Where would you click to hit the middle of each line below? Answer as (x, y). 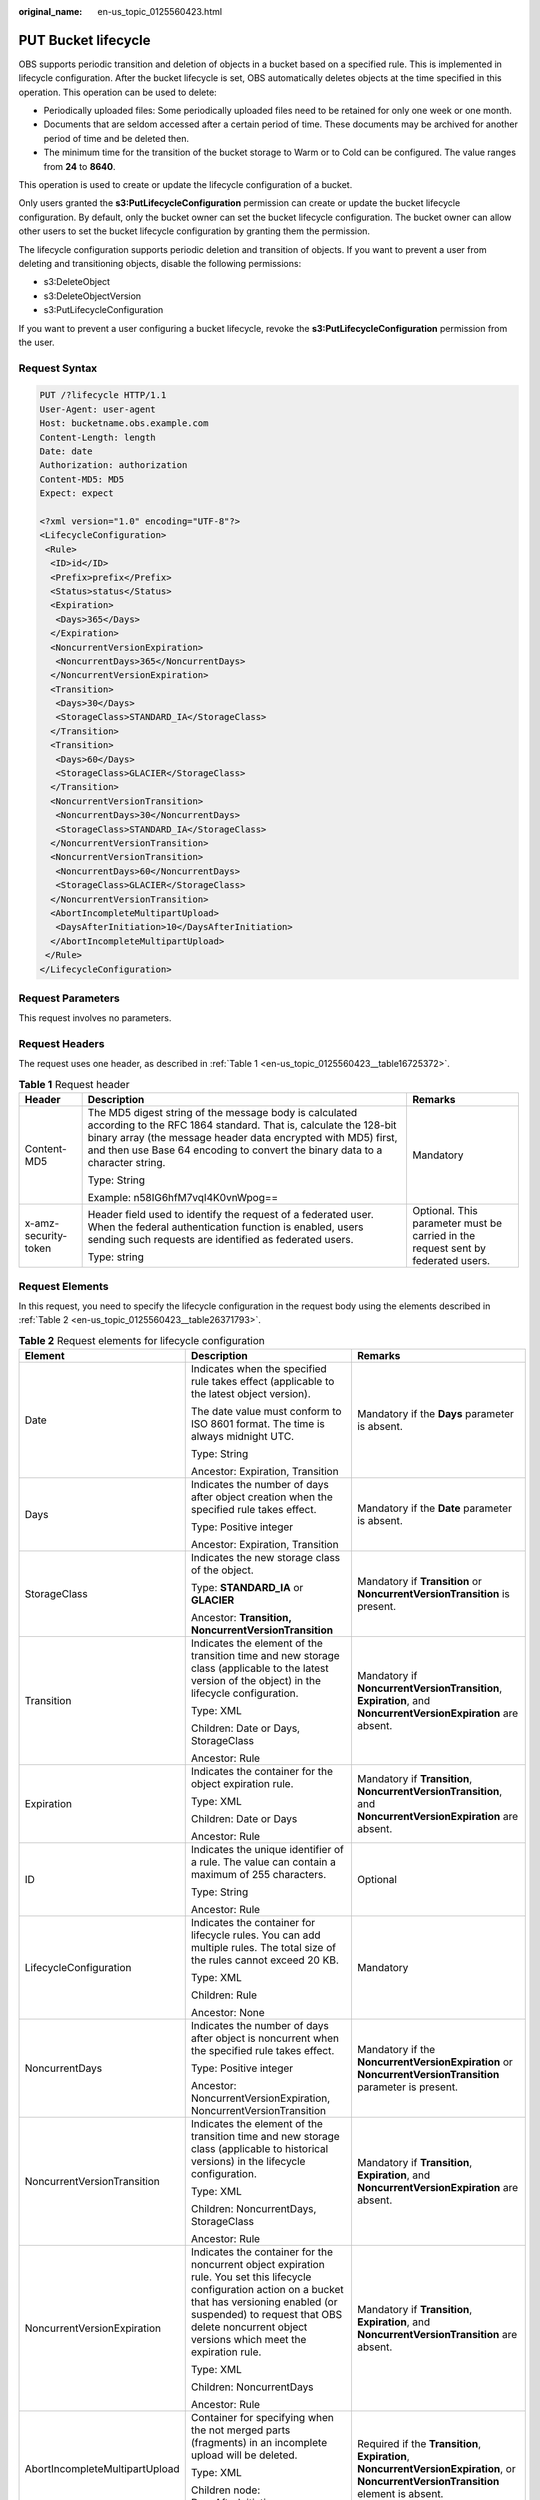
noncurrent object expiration (257, 2265)
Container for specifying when (262, 2418)
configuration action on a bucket (267, 2290)
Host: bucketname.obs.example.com (124, 423)
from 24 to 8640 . (79, 166)
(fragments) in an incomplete (259, 2443)
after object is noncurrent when (265, 2038)
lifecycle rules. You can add (255, 1935)
